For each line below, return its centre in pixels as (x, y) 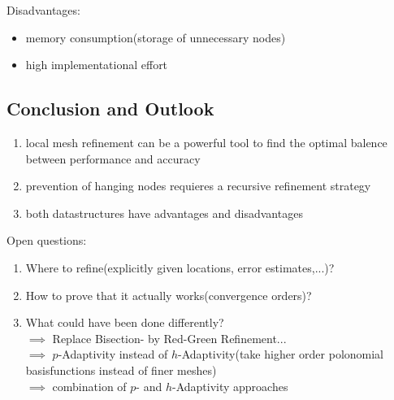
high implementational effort (97, 65)
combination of (89, 386)
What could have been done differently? (125, 322)
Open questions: (47, 240)
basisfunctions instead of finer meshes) (121, 370)
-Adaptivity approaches (230, 386)
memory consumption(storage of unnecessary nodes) (156, 37)
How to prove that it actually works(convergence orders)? (169, 295)
